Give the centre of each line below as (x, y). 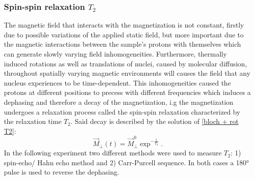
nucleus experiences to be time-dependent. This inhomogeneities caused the (117, 82)
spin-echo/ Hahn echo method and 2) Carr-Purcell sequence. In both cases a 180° (127, 162)
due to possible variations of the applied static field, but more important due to (124, 34)
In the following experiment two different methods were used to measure (113, 153)
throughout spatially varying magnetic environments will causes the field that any (127, 73)
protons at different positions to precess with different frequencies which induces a (127, 92)
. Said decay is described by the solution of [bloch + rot (155, 121)
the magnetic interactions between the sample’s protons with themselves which (123, 44)
